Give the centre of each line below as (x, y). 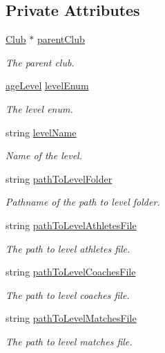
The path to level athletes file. (68, 248)
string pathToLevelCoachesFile (71, 272)
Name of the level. (44, 155)
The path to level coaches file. (68, 295)
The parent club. (40, 62)
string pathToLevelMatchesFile (71, 318)
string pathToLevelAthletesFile (71, 225)
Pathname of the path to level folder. (83, 202)
